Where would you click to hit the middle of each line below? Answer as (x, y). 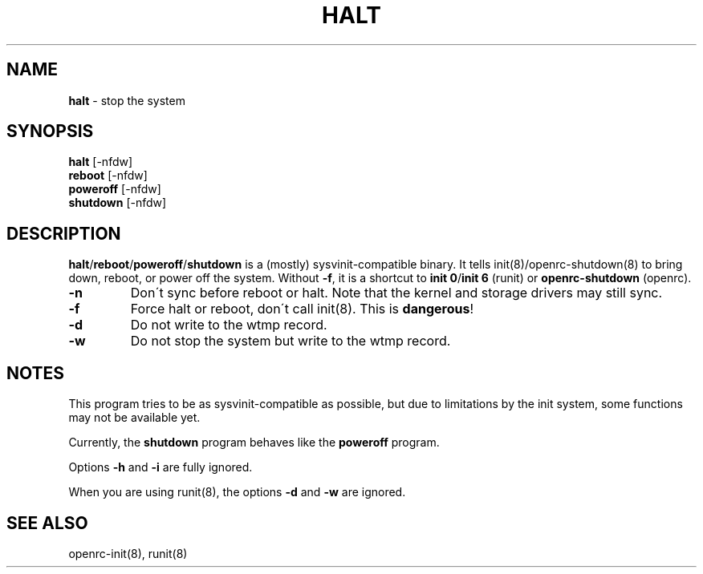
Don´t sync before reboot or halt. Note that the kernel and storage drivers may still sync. (396, 293)
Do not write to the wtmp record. (229, 325)
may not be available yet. (134, 418)
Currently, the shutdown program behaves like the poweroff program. (254, 443)
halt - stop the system (127, 100)
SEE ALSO (47, 523)
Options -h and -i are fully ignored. (161, 467)
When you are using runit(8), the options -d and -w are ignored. (237, 492)
